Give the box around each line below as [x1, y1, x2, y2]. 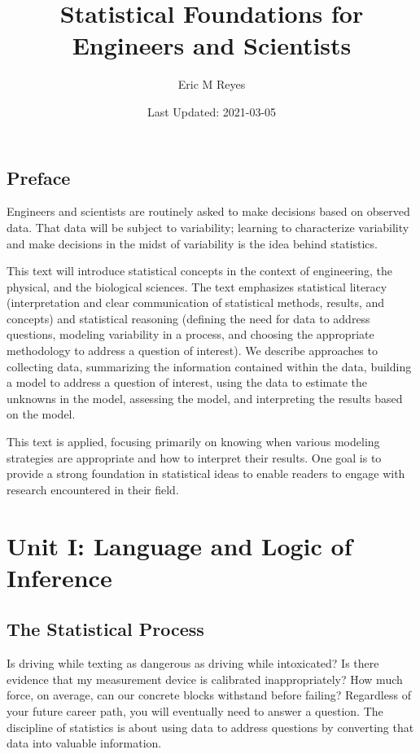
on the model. [7, 405, 76, 423]
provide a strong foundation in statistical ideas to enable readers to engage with [7, 465, 405, 482]
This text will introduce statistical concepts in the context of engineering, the [7, 262, 393, 279]
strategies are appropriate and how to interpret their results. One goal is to [7, 449, 382, 466]
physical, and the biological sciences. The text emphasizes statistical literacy [7, 278, 387, 295]
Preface [7, 164, 71, 190]
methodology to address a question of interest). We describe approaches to [7, 342, 378, 359]
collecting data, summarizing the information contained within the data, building [7, 357, 412, 375]
